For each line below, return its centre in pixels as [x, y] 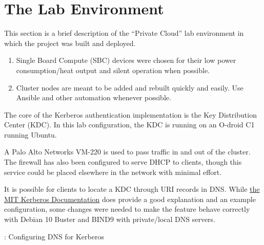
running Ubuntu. [31, 134]
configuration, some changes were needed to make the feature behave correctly [127, 209]
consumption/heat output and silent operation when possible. [113, 70]
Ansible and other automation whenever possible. [94, 97]
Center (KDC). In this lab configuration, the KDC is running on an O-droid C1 [129, 125]
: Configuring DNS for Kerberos [54, 236]
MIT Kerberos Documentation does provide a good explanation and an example [130, 199]
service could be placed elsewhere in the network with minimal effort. [113, 172]
